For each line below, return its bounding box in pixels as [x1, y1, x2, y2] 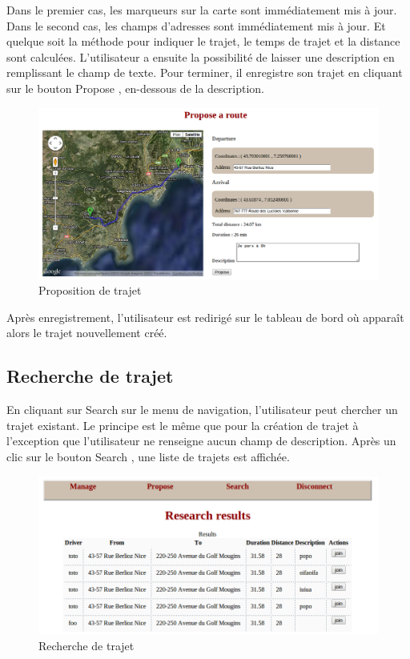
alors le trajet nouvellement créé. [6, 324, 167, 341]
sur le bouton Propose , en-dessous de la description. [6, 79, 264, 96]
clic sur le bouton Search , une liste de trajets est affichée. [6, 448, 290, 464]
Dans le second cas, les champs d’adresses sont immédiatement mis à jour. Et [6, 17, 386, 34]
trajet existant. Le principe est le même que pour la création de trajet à [6, 416, 359, 433]
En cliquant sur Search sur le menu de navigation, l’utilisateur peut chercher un [6, 401, 398, 418]
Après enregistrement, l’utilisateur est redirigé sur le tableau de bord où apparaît [6, 308, 404, 325]
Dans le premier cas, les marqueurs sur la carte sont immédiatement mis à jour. [6, 2, 397, 18]
